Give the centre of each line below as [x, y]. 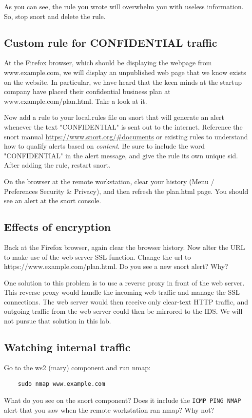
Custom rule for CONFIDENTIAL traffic [111, 42]
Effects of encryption [58, 227]
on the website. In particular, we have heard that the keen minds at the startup [123, 82]
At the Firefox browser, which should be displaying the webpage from [108, 63]
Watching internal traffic [67, 347]
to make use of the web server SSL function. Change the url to [97, 256]
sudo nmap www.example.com [61, 384]
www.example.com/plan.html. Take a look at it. [76, 101]
